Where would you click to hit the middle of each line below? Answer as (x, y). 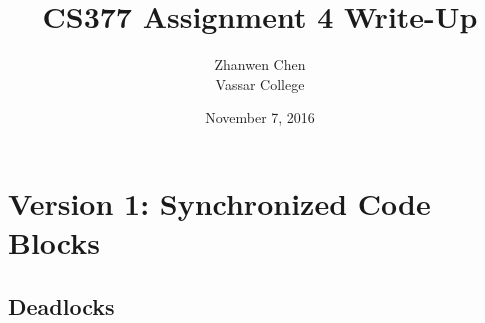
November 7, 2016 (260, 117)
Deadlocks (61, 305)
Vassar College (260, 83)
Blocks (54, 242)
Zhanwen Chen (260, 64)
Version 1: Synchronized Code (219, 202)
